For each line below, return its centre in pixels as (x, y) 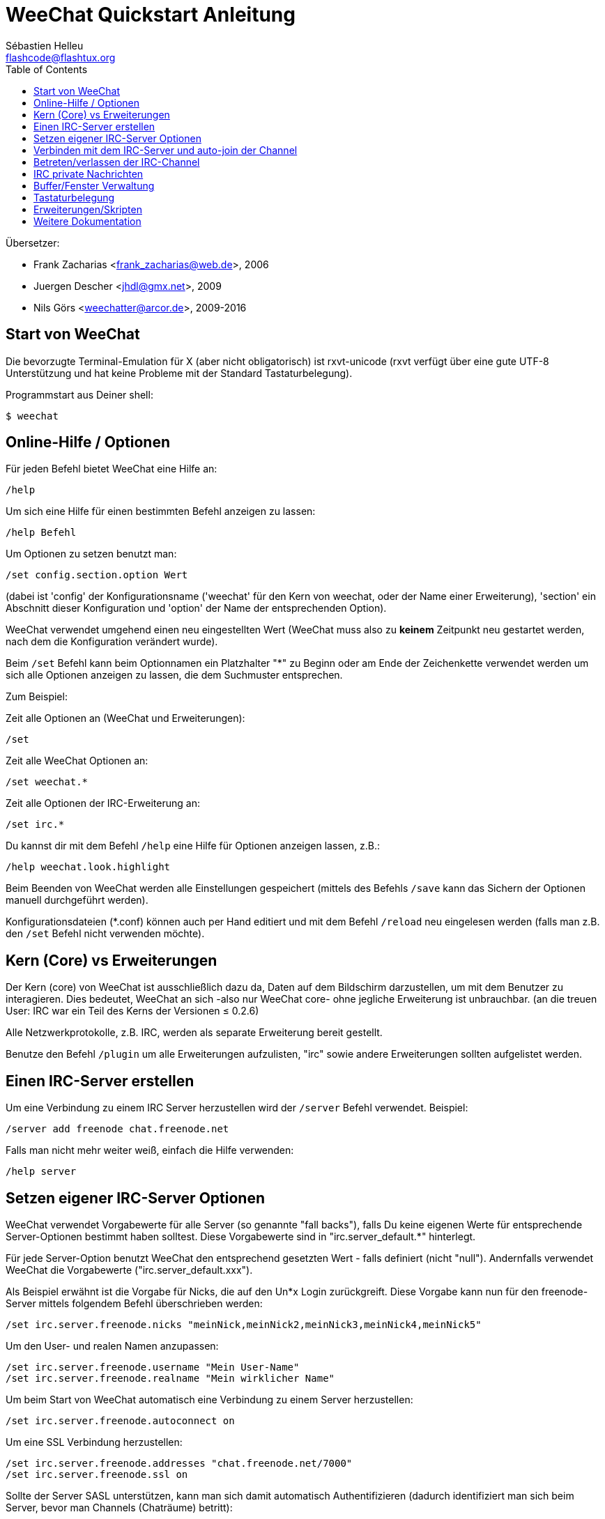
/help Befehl (41, 533)
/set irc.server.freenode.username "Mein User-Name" (153, 1367)
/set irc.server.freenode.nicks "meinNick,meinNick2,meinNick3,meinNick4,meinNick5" (244, 1324)
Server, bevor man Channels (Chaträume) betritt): (119, 1507)
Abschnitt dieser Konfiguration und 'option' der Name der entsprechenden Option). (196, 608)
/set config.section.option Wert (97, 575)
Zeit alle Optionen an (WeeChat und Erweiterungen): (125, 718)
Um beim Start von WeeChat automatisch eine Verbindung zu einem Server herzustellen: (209, 1399)
